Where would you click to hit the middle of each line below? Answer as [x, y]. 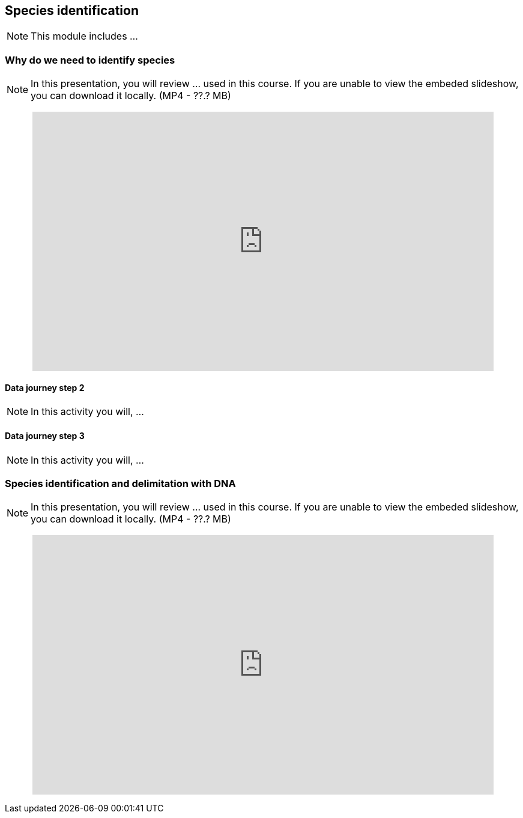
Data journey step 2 [45, 387]
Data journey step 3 [45, 436]
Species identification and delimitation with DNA [120, 483]
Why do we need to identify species [90, 60]
